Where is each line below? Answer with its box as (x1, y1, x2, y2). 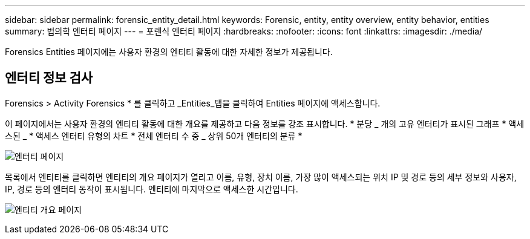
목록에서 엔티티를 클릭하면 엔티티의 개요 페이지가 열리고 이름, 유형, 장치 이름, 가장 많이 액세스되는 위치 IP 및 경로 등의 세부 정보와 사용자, (5, 171, 517, 182)
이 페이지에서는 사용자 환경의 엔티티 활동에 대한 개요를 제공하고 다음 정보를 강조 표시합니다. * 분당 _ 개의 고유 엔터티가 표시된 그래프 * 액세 (5, 118, 525, 129)
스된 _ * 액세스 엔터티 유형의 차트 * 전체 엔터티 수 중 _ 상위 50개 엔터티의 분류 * (5, 130, 303, 141)
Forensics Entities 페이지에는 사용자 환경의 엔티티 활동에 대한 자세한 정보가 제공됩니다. (5, 47, 333, 57)
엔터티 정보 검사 (5, 70, 93, 86)
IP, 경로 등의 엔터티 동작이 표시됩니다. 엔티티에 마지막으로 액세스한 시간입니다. (5, 183, 298, 194)
